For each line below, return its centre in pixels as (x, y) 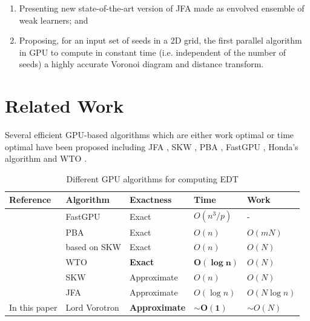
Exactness (150, 200)
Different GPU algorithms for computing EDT (152, 178)
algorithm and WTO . (46, 158)
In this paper (33, 307)
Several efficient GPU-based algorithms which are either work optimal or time (150, 135)
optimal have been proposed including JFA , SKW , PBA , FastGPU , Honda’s (152, 146)
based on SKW (93, 247)
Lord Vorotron (92, 307)
